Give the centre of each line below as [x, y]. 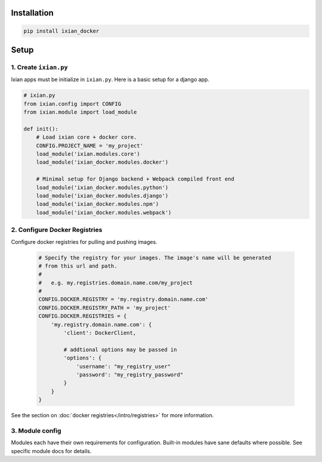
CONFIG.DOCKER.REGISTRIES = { [83, 316]
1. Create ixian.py [39, 67]
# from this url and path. [78, 266]
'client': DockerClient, [100, 333]
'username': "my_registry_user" [123, 366]
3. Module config [36, 430]
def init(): [41, 129]
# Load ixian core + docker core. [86, 137]
